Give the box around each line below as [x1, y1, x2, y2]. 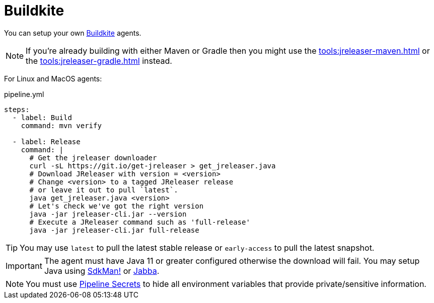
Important [6, 260, 42, 271]
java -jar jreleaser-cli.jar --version [29, 210, 187, 218]
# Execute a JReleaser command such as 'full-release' [29, 218, 250, 226]
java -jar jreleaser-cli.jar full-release [29, 226, 199, 234]
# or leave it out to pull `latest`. [29, 185, 178, 194]
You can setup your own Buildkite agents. [4, 28, 141, 37]
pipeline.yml [4, 89, 44, 98]
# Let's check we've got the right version [29, 201, 204, 210]
